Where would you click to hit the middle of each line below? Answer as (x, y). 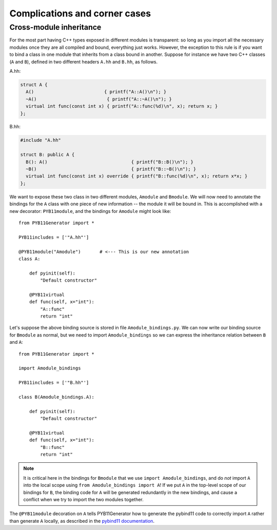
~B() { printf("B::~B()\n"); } (111, 169)
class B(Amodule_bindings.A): (57, 397)
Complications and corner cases (80, 13)
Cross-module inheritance (55, 27)
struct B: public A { (47, 155)
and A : (16, 342)
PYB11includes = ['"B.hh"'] (54, 383)
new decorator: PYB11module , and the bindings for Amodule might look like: (90, 211)
